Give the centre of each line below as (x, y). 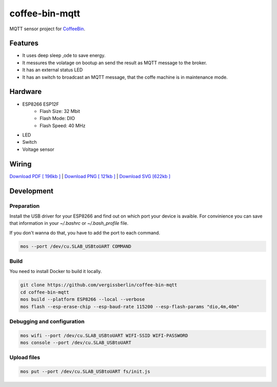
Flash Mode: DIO (57, 119)
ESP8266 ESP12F (41, 104)
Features (24, 43)
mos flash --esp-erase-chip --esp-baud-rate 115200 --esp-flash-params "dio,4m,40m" (130, 306)
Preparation (25, 206)
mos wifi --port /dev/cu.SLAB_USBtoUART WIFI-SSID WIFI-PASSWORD (104, 335)
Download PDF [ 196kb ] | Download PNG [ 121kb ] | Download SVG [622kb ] (90, 176)
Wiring (21, 164)
